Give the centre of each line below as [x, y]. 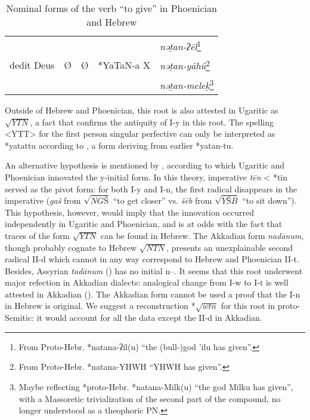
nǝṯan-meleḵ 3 [187, 84]
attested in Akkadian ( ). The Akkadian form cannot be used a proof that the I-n [153, 294]
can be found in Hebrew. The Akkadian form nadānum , [202, 235]
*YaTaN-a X [124, 65]
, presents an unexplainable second [230, 247]
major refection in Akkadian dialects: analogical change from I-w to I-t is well [147, 282]
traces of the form [38, 235]
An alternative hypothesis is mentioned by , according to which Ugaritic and [145, 165]
